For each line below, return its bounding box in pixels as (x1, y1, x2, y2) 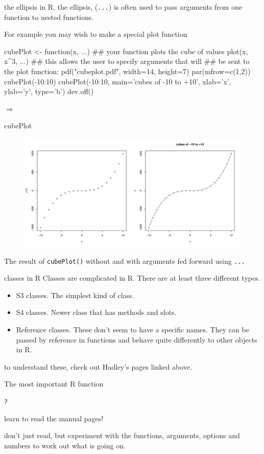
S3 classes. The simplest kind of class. (16, 289, 134, 300)
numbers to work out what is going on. (4, 440, 126, 450)
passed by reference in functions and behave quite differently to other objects (16, 334, 257, 345)
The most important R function (4, 378, 104, 389)
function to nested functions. (4, 11, 94, 22)
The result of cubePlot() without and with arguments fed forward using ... (4, 255, 245, 266)
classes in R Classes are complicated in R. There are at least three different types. (4, 273, 260, 283)
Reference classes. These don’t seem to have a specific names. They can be (16, 324, 249, 335)
